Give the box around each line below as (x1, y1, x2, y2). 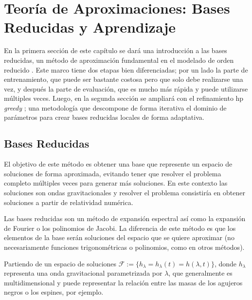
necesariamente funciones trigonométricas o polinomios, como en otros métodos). (4, 242, 245, 252)
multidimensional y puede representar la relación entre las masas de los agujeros (4, 277, 243, 287)
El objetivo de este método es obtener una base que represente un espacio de (4, 159, 233, 169)
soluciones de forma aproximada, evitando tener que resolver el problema (4, 168, 221, 178)
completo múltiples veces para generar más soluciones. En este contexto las (4, 178, 228, 188)
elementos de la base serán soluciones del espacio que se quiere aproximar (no (4, 232, 234, 243)
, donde (214, 258, 237, 268)
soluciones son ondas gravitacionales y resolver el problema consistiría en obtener (4, 187, 245, 198)
